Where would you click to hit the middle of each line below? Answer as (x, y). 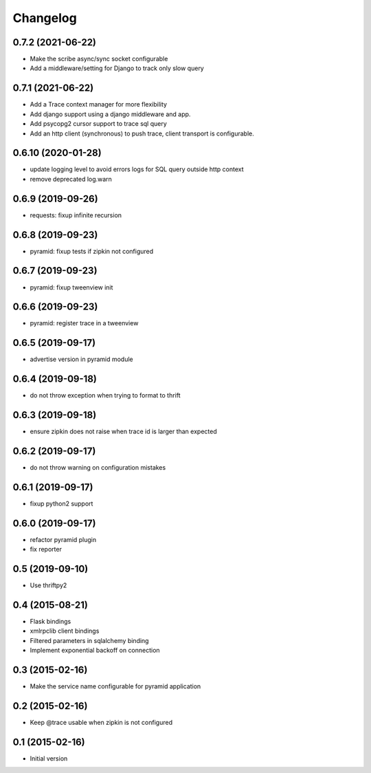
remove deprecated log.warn (71, 179)
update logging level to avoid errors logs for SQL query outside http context (137, 169)
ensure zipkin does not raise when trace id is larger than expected (123, 432)
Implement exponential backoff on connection (95, 651)
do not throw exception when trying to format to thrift (105, 395)
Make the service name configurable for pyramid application (115, 686)
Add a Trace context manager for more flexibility (99, 105)
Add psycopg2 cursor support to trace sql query (99, 124)
